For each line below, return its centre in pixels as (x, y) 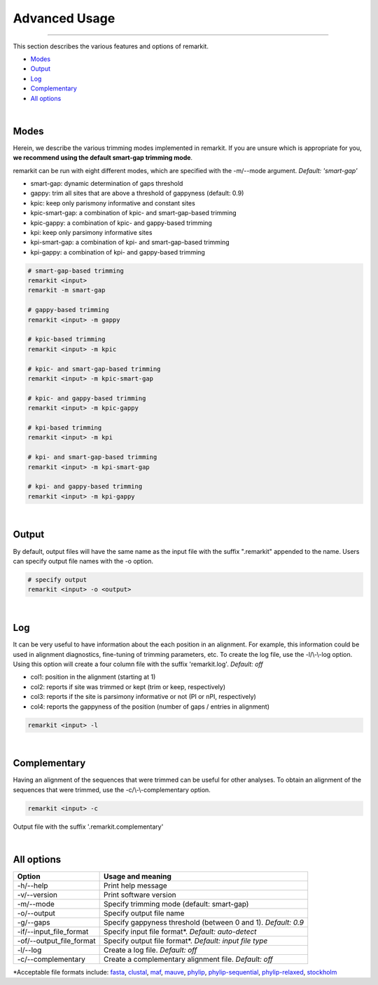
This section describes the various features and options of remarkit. (111, 46)
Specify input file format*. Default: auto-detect (180, 932)
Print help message (135, 885)
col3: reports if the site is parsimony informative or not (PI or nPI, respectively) (143, 697)
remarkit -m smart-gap (66, 290)
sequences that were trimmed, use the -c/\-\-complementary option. (112, 789)
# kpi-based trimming (65, 427)
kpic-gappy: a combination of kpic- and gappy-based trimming (121, 223)
